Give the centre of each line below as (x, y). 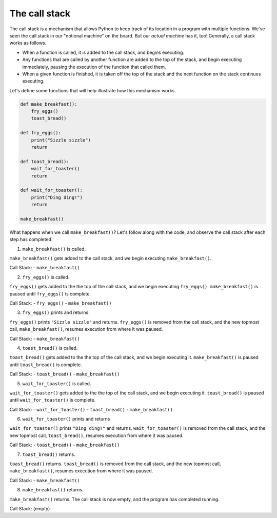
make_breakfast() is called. (54, 249)
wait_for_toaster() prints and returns (66, 419)
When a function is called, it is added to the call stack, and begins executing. (103, 52)
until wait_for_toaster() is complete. (53, 400)
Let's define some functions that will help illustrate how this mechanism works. (93, 90)
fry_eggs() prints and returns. (56, 312)
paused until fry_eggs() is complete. (50, 294)
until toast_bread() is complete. (46, 365)
